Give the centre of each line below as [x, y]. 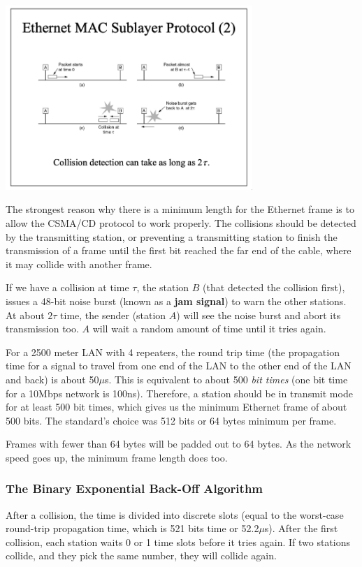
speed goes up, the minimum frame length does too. [117, 457]
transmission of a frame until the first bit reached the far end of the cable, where [179, 250]
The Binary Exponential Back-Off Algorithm [135, 488]
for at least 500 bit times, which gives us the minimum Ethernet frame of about [176, 407]
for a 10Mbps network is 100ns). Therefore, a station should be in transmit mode [179, 393]
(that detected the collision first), [274, 287]
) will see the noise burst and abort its [259, 315]
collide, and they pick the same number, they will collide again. [141, 555]
